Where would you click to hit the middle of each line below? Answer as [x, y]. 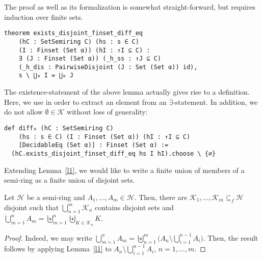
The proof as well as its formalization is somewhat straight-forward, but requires [130, 7]
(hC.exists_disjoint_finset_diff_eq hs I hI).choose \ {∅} [114, 153]
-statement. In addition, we [215, 102]
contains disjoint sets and [134, 207]
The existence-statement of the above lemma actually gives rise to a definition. [127, 92]
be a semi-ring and [56, 197]
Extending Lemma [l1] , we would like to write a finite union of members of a [124, 170]
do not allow [23, 112]
